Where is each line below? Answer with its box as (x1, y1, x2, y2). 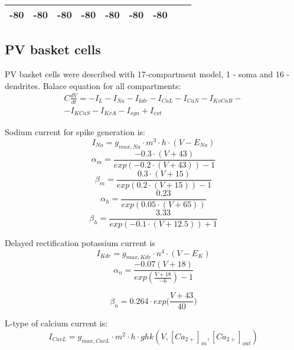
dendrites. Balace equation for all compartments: (5, 79, 181, 91)
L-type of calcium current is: (5, 317, 108, 329)
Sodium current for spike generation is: (5, 126, 145, 138)
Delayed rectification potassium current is (5, 236, 155, 248)
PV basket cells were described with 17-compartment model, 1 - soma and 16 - (5, 68, 290, 80)
